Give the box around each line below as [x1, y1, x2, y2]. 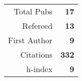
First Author [8, 34, 52, 46]
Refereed [22, 20, 52, 31]
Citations [20, 49, 52, 60]
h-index [26, 63, 52, 75]
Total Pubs [13, 5, 52, 17]
